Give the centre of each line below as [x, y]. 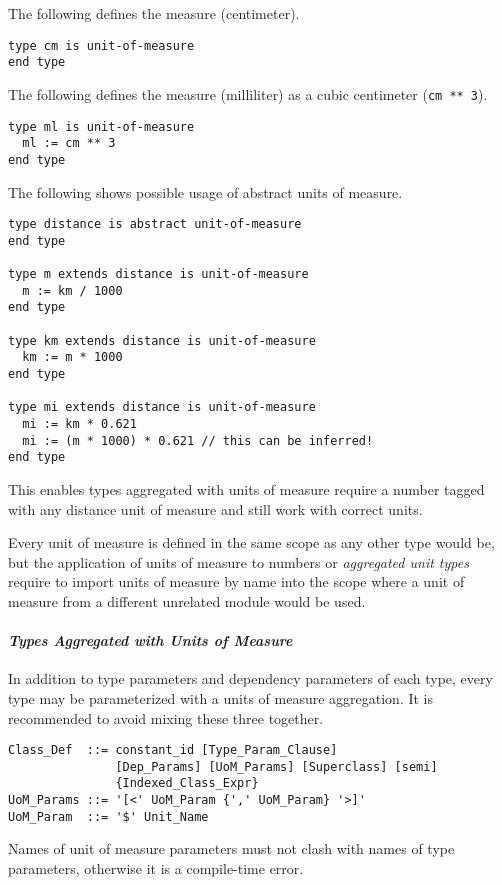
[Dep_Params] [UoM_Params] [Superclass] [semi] [276, 766]
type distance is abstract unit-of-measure [155, 224]
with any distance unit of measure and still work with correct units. [215, 508]
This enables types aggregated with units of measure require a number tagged [246, 488]
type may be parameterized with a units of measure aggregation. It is [221, 697]
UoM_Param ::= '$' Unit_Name [108, 816]
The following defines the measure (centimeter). [154, 13]
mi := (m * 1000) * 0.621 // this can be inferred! [198, 440]
